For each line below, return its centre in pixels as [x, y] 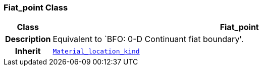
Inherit [28, 51]
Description [28, 39]
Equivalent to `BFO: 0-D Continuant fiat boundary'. [148, 39]
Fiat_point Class [36, 7]
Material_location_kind [96, 51]
